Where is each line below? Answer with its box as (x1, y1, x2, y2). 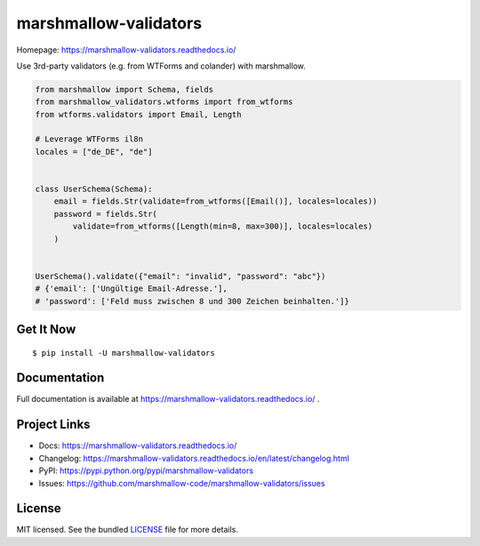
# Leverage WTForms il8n (35, 134, 144, 144)
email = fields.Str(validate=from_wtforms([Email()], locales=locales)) (53, 197, 378, 206)
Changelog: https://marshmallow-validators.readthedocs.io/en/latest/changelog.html (38, 453, 350, 463)
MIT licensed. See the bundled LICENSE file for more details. (16, 525, 239, 535)
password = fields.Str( (53, 209, 157, 219)
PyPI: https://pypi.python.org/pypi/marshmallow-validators (38, 465, 253, 476)
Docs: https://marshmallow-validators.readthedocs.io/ (38, 440, 237, 451)
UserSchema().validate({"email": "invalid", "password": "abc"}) (35, 271, 326, 281)
